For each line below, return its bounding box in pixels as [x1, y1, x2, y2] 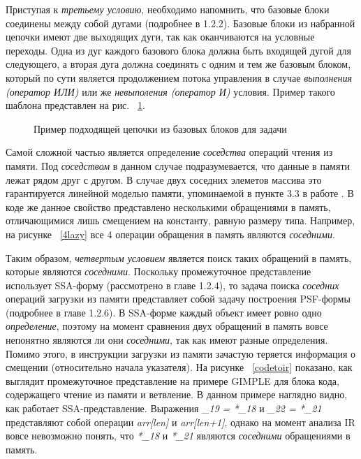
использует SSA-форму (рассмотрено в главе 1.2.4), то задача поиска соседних [6, 277, 339, 292]
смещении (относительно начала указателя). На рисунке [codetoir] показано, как [6, 360, 353, 374]
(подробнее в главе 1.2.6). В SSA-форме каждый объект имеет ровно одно [6, 305, 322, 319]
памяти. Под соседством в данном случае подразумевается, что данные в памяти [6, 158, 351, 173]
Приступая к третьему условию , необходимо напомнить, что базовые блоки [6, 2, 330, 16]
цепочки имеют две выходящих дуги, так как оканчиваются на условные [6, 29, 315, 44]
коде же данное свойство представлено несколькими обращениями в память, [6, 199, 331, 214]
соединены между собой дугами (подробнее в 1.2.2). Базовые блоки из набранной [6, 15, 355, 30]
